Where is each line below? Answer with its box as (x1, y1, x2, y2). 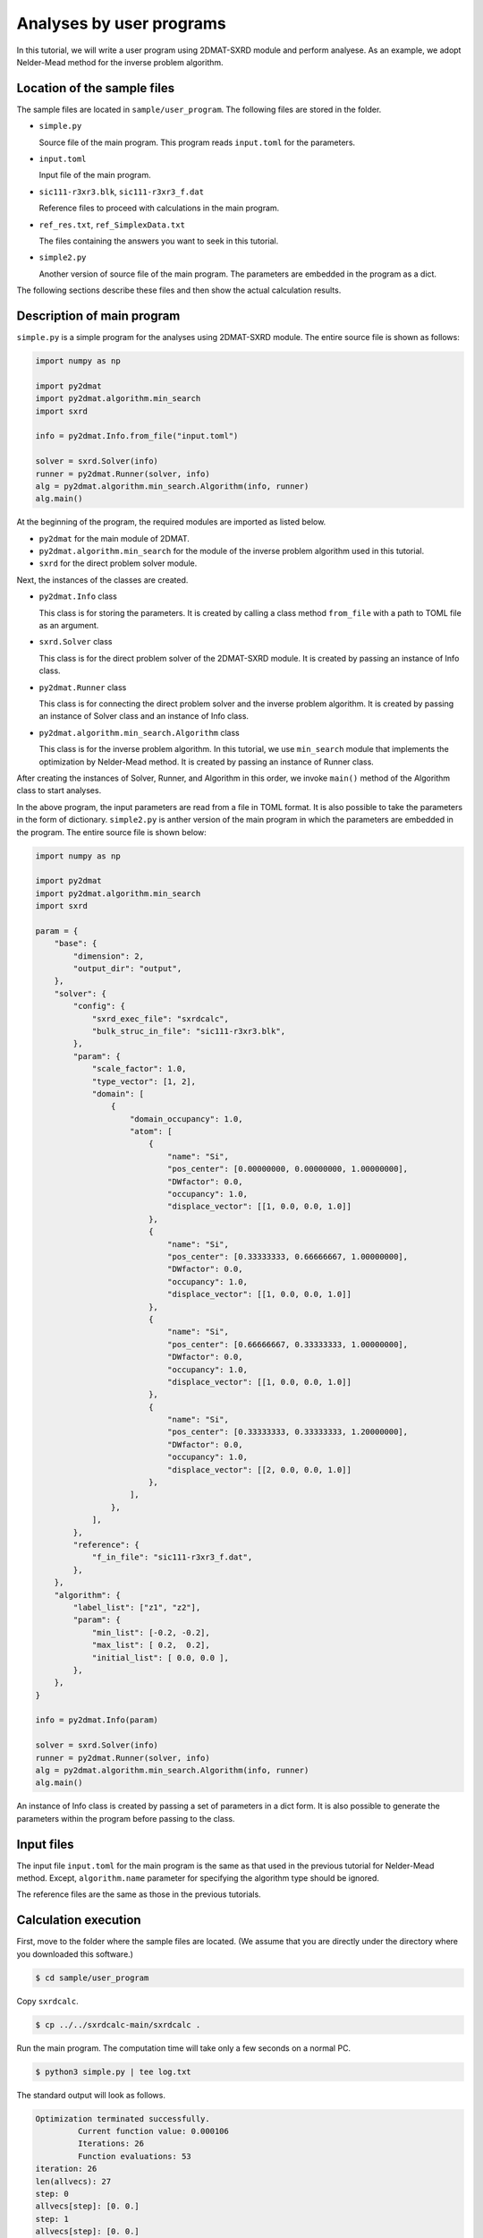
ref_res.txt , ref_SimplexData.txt (38, 219, 185, 230)
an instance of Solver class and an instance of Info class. (38, 711, 250, 722)
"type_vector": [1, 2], (91, 1076, 197, 1087)
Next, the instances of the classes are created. (16, 574, 189, 585)
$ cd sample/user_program (35, 1972, 149, 1983)
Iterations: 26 (77, 2139, 145, 2148)
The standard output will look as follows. (16, 2089, 165, 2100)
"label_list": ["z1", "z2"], (72, 1602, 201, 1612)
